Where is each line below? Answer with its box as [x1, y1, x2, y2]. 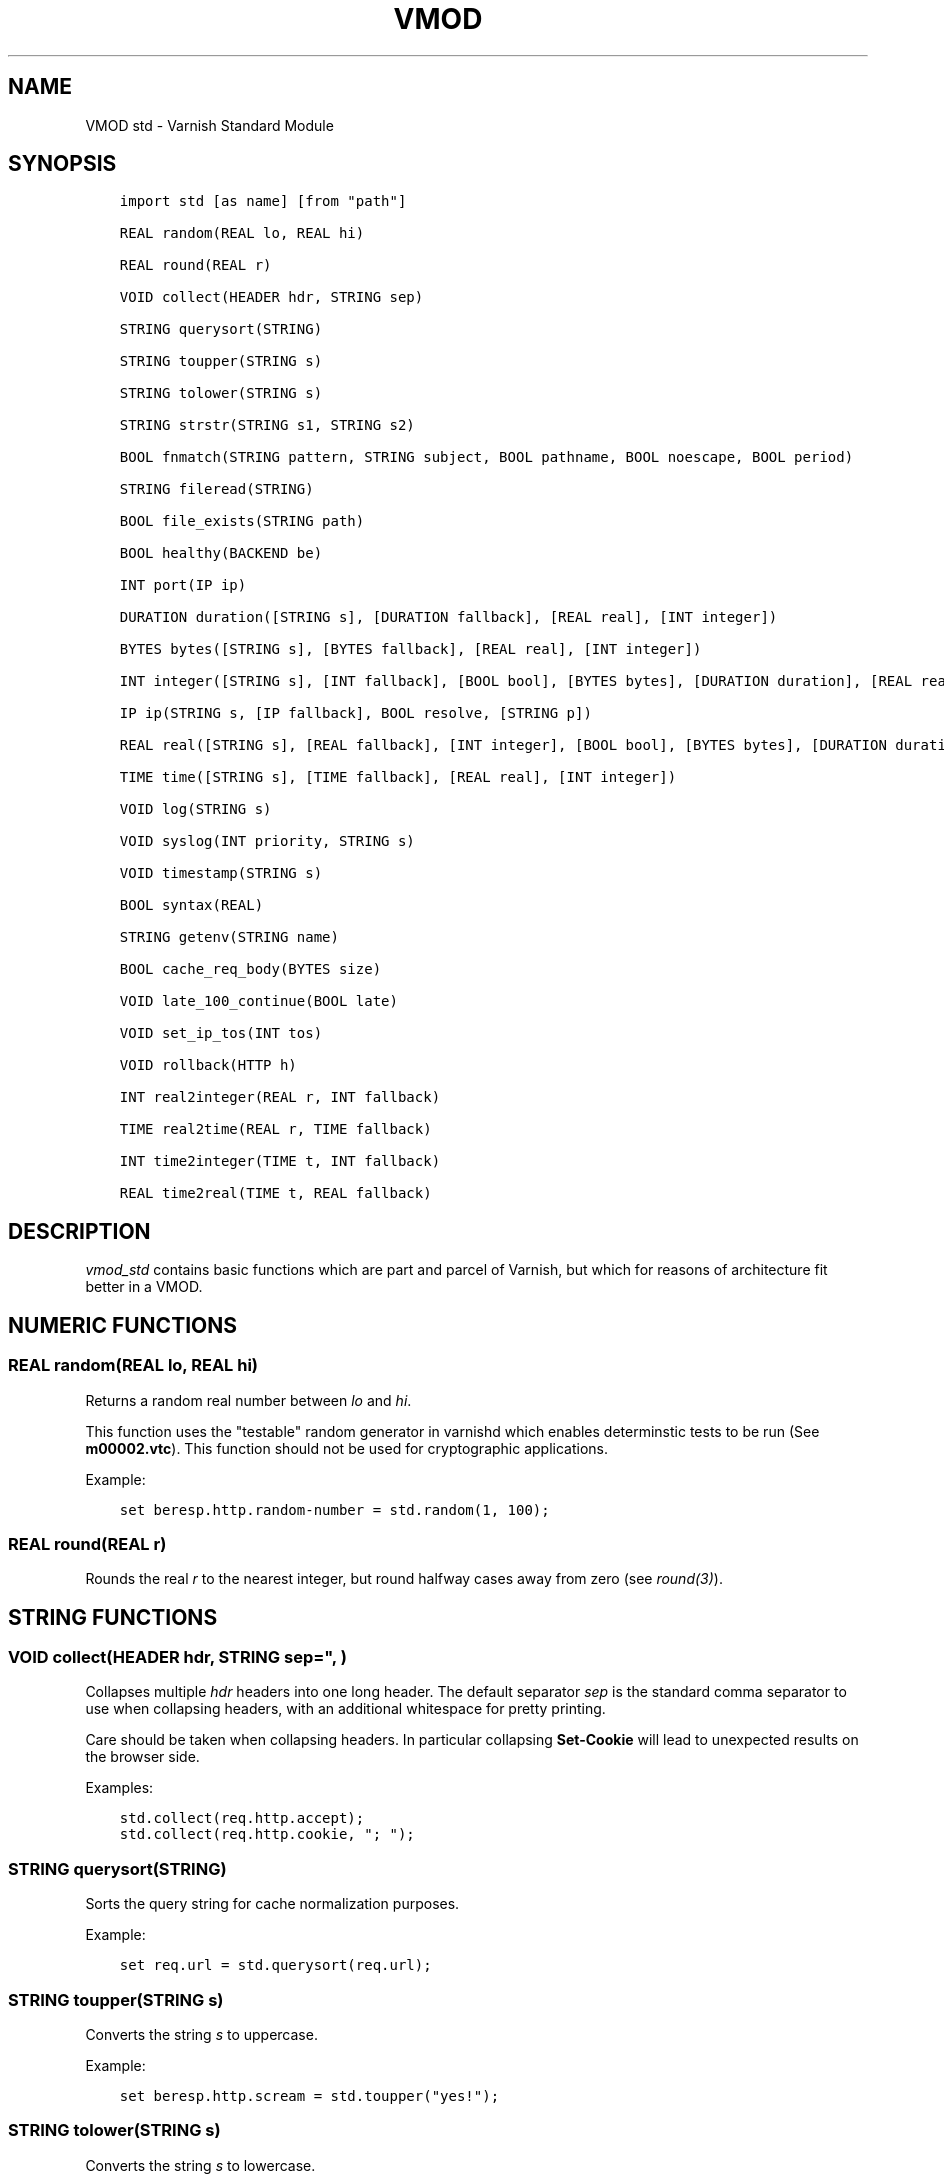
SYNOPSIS [8, 151, 117, 177]
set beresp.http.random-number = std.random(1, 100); [119, 1501, 550, 1518]
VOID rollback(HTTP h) [119, 1057, 297, 1074]
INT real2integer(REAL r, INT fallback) [119, 1089, 441, 1106]
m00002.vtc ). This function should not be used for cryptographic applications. [85, 1439, 609, 1457]
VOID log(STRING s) [119, 801, 272, 818]
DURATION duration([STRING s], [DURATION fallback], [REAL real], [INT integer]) [119, 609, 778, 626]
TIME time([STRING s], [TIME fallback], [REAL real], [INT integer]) [119, 769, 677, 786]
